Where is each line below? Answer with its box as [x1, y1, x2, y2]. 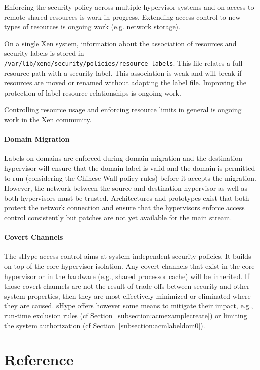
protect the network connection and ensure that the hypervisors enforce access [4, 202, 245, 213]
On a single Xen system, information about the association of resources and [4, 38, 237, 48]
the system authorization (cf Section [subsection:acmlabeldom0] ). [4, 320, 205, 330]
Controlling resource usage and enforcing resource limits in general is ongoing [4, 104, 242, 115]
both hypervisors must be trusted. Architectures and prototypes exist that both [4, 192, 249, 203]
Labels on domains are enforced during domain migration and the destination [4, 153, 243, 163]
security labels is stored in [4, 48, 84, 58]
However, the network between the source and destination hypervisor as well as [4, 182, 248, 193]
